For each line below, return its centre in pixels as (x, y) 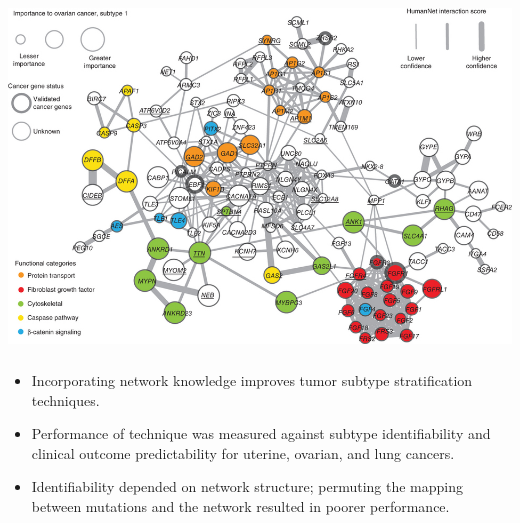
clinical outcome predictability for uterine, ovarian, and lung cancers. (243, 452)
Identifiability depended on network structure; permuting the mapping (247, 486)
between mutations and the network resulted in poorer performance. (240, 506)
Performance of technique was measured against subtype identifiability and (261, 433)
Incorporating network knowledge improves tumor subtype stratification (252, 380)
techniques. (65, 399)
